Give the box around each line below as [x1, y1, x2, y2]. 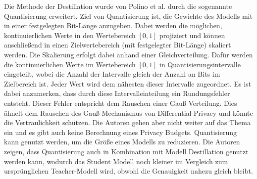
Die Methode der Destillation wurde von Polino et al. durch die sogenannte [4, 1, 232, 11]
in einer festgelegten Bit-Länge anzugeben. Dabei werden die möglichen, [4, 20, 222, 31]
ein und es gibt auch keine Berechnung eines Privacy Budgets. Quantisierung [4, 127, 237, 137]
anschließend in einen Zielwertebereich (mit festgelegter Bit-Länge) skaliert [4, 40, 231, 50]
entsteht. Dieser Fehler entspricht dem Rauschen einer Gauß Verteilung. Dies [4, 97, 237, 108]
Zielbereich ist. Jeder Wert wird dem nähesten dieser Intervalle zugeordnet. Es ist [4, 78, 252, 89]
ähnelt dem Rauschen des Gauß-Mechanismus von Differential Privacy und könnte [4, 107, 253, 118]
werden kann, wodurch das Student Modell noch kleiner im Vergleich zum [4, 156, 228, 166]
